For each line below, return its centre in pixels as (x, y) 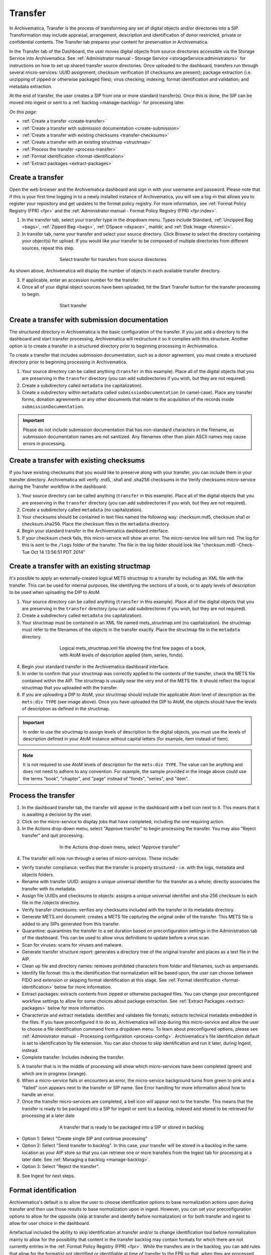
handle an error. (38, 1094)
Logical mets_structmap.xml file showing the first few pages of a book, (132, 648)
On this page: (23, 112)
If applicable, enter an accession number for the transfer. (81, 280)
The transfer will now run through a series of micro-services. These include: (100, 858)
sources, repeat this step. (48, 248)
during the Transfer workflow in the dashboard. (58, 486)
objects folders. (38, 874)
